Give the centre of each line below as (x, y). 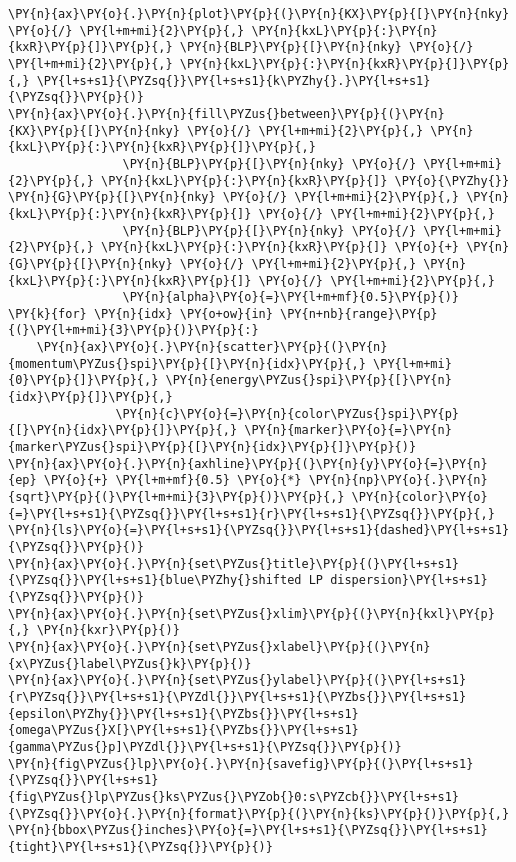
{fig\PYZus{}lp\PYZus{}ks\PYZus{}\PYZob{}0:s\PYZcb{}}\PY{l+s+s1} (234, 796)
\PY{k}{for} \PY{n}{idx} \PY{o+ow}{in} (140, 313)
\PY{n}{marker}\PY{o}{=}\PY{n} (348, 430)
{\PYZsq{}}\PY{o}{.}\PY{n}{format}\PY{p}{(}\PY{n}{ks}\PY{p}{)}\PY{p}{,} (259, 813)
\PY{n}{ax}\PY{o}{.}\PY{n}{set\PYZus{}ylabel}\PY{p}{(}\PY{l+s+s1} (237, 680)
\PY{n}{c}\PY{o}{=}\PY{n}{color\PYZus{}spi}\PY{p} (287, 413)
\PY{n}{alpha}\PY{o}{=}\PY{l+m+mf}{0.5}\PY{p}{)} (291, 297)
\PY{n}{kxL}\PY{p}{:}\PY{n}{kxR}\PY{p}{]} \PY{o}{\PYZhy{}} (305, 180)
